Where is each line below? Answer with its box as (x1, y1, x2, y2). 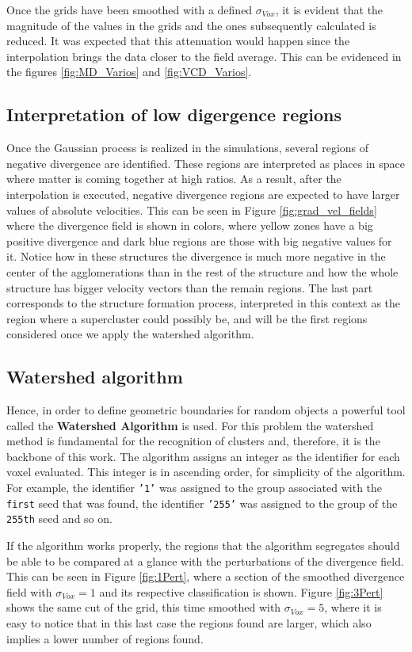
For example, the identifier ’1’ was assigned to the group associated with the (6, 479, 383, 496)
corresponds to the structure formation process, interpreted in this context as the (6, 295, 401, 311)
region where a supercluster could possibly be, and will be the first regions (6, 310, 368, 326)
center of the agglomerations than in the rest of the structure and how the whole (6, 263, 399, 280)
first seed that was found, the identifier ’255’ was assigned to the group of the (6, 494, 398, 511)
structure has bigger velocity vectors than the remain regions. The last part (6, 279, 373, 295)
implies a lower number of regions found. (6, 630, 204, 646)
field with (6, 583, 52, 600)
